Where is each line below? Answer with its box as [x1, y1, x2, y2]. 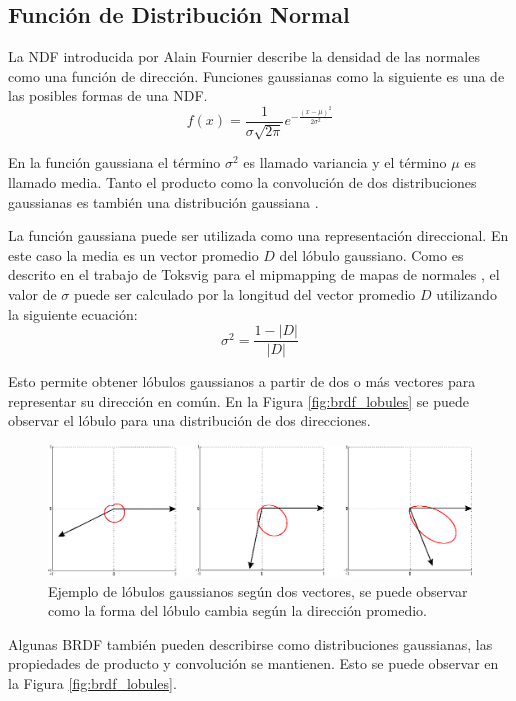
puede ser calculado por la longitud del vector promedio [73, 284, 416, 304]
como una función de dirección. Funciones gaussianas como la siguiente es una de [8, 65, 505, 86]
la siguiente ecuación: [8, 303, 138, 324]
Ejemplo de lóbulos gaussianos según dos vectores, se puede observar [48, 580, 468, 601]
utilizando [436, 284, 497, 304]
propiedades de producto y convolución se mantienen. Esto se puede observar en [8, 653, 499, 674]
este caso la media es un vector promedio [8, 244, 259, 265]
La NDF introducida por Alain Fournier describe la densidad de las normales [8, 46, 480, 67]
